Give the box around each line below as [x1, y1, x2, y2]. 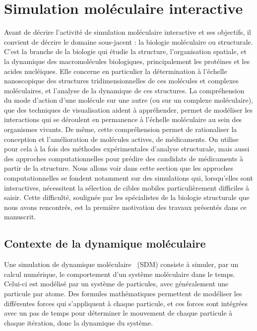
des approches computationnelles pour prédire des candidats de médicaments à [4, 153, 244, 163]
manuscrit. [4, 211, 36, 222]
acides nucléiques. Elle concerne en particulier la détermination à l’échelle [4, 66, 227, 76]
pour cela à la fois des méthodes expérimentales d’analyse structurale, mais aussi [4, 143, 250, 154]
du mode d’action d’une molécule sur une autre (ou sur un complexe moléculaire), [4, 95, 253, 105]
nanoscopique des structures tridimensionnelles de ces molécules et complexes [4, 75, 239, 86]
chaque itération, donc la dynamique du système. [4, 317, 153, 328]
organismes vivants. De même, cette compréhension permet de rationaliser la [4, 124, 237, 134]
